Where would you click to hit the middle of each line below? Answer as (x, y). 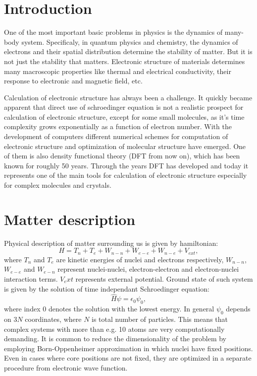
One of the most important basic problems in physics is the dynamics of (113, 32)
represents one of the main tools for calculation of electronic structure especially (126, 175)
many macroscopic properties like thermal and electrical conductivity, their (118, 71)
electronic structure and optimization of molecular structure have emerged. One (125, 146)
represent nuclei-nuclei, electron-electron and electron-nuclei (148, 269)
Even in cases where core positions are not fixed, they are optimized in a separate (128, 358)
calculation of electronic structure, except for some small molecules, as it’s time (124, 116)
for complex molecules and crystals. (58, 185)
